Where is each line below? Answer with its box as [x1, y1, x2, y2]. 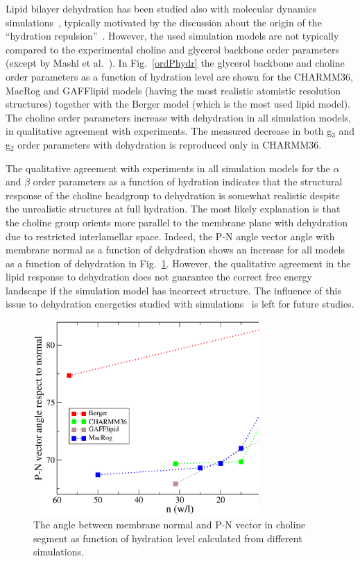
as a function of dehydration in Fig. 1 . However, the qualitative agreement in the [6, 256, 351, 270]
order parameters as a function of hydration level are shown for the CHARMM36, [6, 69, 353, 83]
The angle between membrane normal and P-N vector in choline [33, 517, 306, 532]
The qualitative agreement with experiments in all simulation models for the [6, 160, 330, 175]
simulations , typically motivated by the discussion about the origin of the [6, 15, 322, 29]
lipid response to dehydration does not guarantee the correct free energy [6, 269, 312, 284]
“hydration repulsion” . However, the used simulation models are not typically [6, 28, 339, 43]
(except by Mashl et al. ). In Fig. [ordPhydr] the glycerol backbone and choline [6, 56, 345, 70]
